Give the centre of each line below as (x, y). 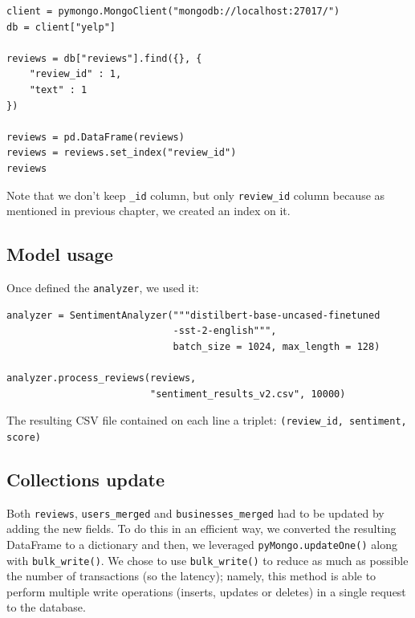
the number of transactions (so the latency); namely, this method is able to (191, 576)
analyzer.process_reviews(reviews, (102, 378)
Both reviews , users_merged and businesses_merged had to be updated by (195, 512)
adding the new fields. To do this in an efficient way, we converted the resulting (201, 529)
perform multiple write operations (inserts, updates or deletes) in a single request (206, 591)
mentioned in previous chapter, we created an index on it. (149, 211)
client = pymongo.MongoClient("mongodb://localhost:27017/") (173, 11)
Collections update (86, 479)
